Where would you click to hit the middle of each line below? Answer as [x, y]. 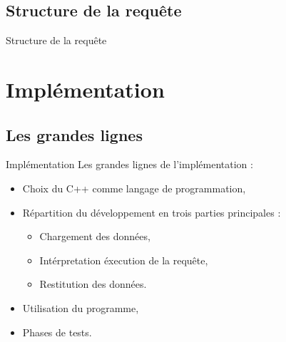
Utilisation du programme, [81, 307]
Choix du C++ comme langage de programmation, [134, 188]
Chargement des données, [95, 236]
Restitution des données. [93, 284]
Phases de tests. [57, 332]
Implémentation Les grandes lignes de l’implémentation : [129, 164]
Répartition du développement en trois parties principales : [152, 212]
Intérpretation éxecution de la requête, [124, 260]
